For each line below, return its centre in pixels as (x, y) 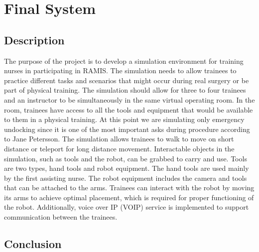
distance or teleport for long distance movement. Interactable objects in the (119, 148)
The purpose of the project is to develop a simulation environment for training (124, 61)
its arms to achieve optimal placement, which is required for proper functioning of (129, 197)
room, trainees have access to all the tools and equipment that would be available (129, 109)
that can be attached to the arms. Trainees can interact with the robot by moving (129, 188)
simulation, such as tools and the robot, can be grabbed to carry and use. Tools (126, 158)
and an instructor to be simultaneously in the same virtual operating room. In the (129, 99)
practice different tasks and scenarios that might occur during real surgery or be (127, 80)
